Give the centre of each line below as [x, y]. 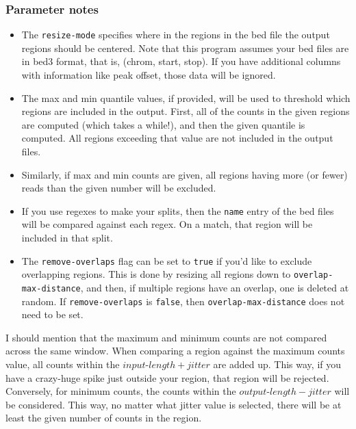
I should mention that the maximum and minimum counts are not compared [166, 337]
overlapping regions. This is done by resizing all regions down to [156, 274]
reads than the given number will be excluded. [119, 188]
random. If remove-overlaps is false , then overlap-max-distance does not [183, 301]
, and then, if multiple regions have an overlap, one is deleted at [215, 287]
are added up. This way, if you [277, 364]
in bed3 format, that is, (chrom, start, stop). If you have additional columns [181, 61]
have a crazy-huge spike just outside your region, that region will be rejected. [167, 377]
